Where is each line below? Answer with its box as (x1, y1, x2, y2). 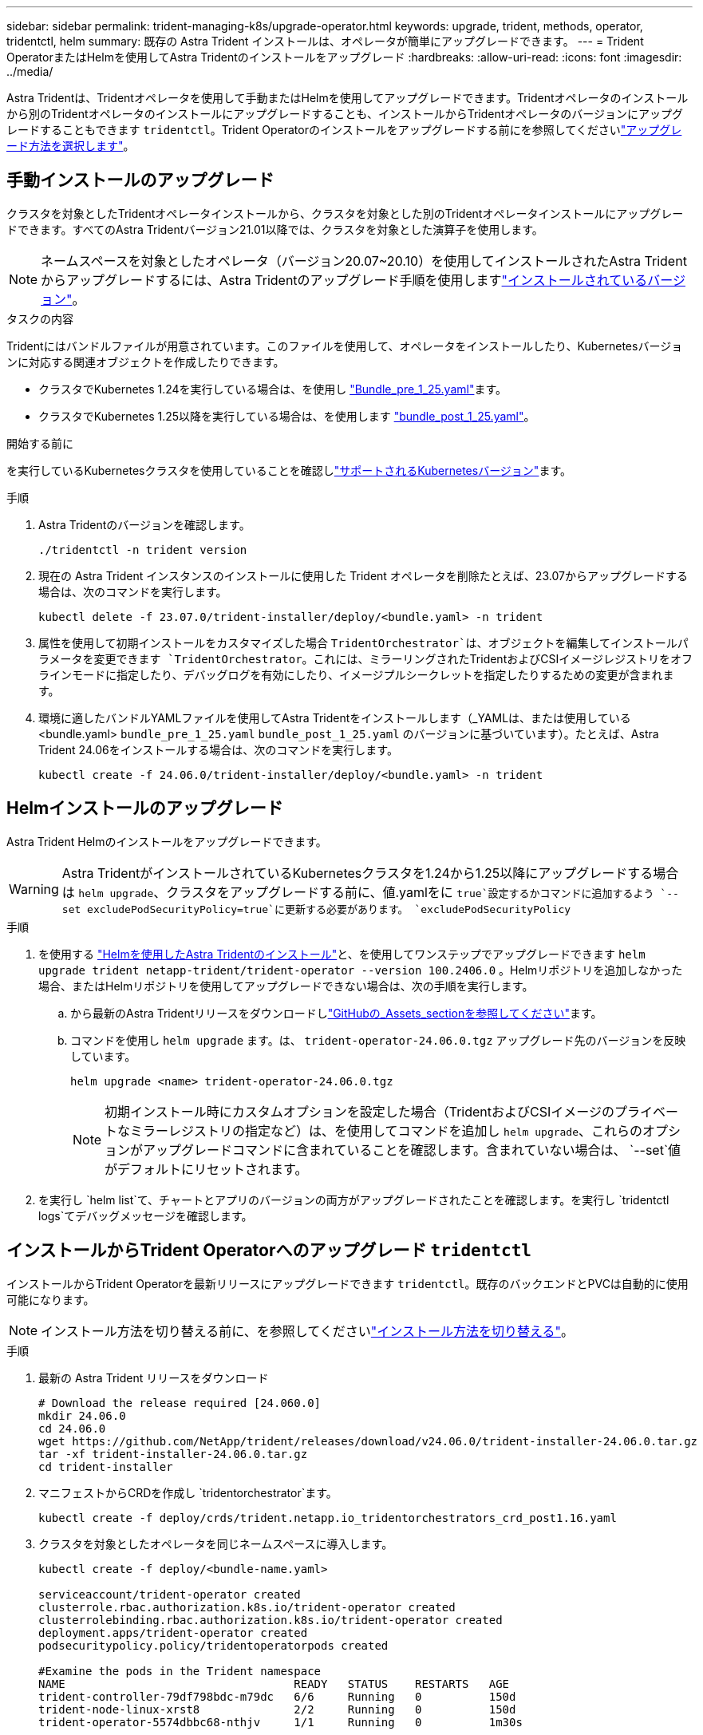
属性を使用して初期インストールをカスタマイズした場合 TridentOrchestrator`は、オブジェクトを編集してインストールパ (38, 635, 689, 650)
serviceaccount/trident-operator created (38, 1587, 301, 1601)
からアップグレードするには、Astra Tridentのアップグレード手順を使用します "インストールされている (41, 271, 648, 288)
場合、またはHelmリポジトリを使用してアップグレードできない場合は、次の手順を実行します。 (38, 978, 534, 993)
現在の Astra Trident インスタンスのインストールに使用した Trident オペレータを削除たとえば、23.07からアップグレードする (38, 568, 688, 583)
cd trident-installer (38, 1460, 173, 1473)
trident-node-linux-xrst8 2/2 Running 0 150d (38, 1702, 516, 1716)
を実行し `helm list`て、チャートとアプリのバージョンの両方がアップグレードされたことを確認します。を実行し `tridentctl (38, 1192, 669, 1207)
